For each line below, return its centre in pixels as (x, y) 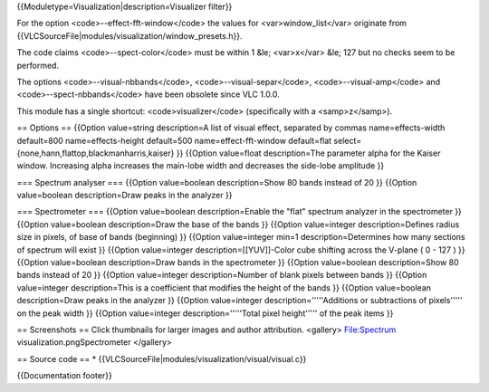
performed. (38, 65)
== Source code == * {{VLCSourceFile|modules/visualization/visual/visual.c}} (162, 359)
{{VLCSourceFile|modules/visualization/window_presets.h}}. (129, 35)
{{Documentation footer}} (64, 376)
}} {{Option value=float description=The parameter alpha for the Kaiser (308, 153)
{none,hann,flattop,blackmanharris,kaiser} (96, 153)
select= (348, 140)
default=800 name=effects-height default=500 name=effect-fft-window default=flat (174, 140)
